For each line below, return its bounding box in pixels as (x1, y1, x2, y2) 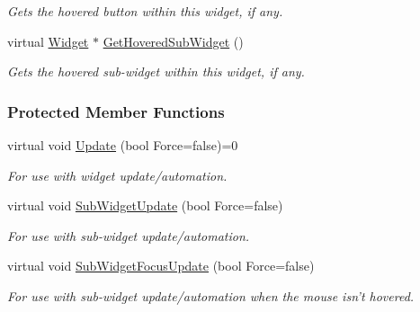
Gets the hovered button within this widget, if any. (7, 2, 283, 20)
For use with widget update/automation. (7, 165, 228, 184)
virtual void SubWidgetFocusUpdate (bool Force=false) (7, 256, 315, 275)
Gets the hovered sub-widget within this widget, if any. (7, 62, 305, 81)
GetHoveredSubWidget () (103, 31, 244, 50)
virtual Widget (7, 31, 89, 50)
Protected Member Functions (7, 100, 225, 122)
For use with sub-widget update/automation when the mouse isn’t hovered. (7, 286, 415, 305)
